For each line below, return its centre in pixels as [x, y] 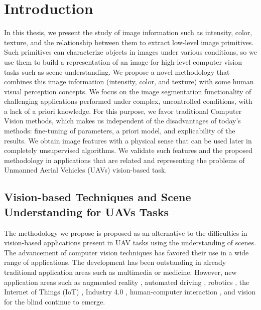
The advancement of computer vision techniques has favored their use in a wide [126, 252]
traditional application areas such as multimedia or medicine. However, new [120, 272]
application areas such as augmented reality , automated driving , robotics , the [127, 282]
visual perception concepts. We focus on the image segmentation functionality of [128, 91]
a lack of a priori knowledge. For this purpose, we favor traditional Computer [123, 111]
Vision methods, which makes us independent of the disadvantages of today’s [122, 121]
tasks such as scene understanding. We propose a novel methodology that [117, 71]
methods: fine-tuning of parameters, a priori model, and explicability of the [120, 131]
